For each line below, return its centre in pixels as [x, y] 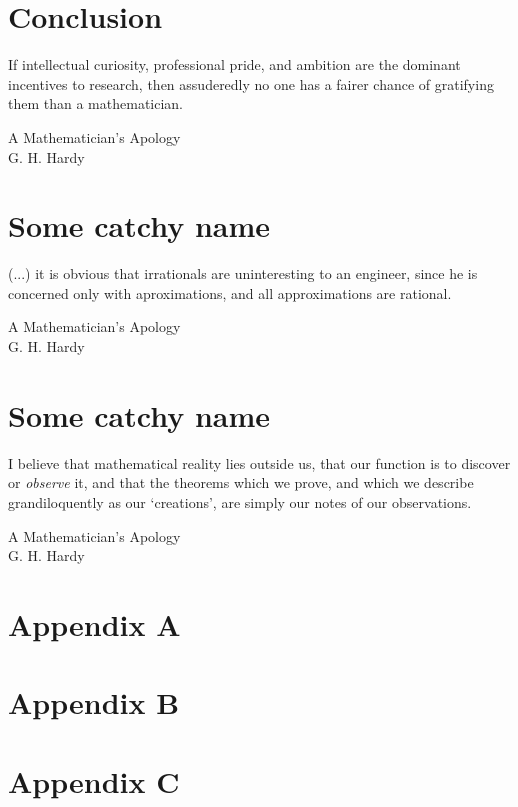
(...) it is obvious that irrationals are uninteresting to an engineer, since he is [243, 273]
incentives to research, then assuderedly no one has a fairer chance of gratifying [251, 83]
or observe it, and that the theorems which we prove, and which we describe [241, 482]
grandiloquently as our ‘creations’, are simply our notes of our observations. [240, 501]
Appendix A [94, 623]
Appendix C [94, 780]
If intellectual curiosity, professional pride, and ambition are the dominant [234, 64]
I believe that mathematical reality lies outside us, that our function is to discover [259, 462]
